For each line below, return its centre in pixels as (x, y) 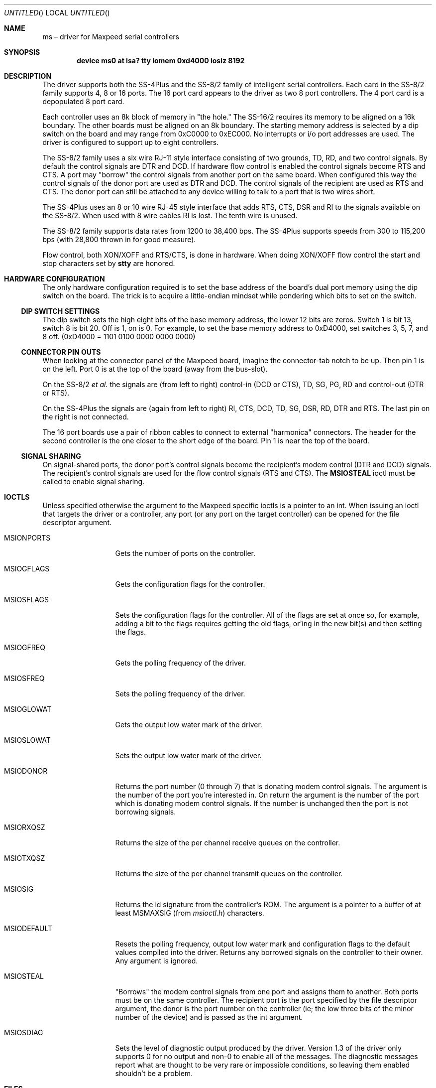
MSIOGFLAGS (27, 569)
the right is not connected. (86, 417)
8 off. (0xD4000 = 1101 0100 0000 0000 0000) (119, 337)
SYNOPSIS (22, 52)
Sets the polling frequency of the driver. (180, 694)
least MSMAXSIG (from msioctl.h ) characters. (190, 913)
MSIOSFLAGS (26, 600)
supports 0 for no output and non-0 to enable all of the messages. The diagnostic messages (267, 1056)
